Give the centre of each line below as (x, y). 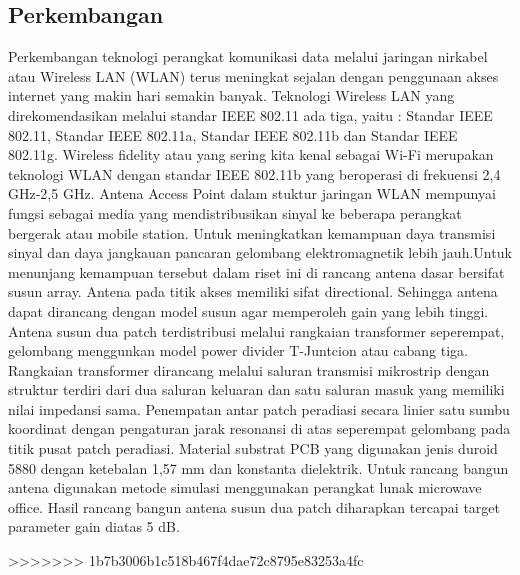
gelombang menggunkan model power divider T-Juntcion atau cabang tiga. (238, 350)
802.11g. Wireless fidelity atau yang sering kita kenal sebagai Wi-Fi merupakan (251, 154)
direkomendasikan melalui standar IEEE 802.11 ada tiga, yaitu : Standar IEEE (250, 114)
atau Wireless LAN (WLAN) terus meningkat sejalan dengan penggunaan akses (253, 75)
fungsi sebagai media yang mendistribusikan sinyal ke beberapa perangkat (235, 212)
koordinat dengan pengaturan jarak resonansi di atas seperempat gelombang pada (259, 428)
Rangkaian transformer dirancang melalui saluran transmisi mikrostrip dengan (249, 369)
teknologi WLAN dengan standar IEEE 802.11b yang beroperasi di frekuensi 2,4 (254, 173)
